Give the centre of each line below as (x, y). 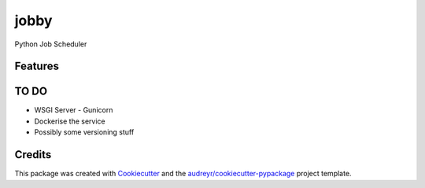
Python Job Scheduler (51, 44)
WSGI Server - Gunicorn (74, 110)
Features (37, 66)
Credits (33, 155)
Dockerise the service (70, 121)
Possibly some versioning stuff (84, 132)
